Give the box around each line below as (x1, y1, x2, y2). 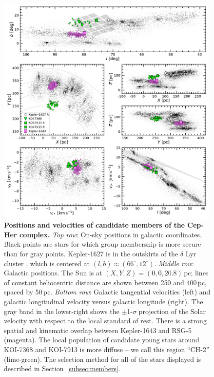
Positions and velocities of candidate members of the (4, 220, 185, 230)
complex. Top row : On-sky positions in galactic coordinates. (19, 229, 202, 239)
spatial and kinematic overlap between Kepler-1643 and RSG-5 (4, 325, 192, 335)
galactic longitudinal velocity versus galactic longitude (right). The (4, 296, 203, 306)
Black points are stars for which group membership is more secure (4, 239, 201, 249)
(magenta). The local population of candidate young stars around (4, 335, 199, 345)
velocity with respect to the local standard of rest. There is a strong (4, 315, 207, 326)
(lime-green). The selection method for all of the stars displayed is (4, 354, 201, 364)
